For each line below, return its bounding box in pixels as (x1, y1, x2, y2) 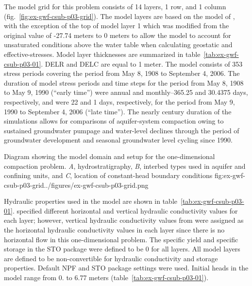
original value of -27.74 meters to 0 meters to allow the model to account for (4, 30, 231, 40)
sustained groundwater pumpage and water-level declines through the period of (4, 125, 239, 135)
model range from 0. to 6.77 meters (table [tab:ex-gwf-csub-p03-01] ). (4, 272, 209, 283)
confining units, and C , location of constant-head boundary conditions (4, 170, 213, 180)
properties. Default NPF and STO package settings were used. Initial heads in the (4, 263, 249, 273)
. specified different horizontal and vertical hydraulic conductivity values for (12, 205, 238, 215)
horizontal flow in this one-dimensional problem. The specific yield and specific (4, 234, 238, 244)
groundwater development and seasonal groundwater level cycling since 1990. (4, 135, 233, 145)
